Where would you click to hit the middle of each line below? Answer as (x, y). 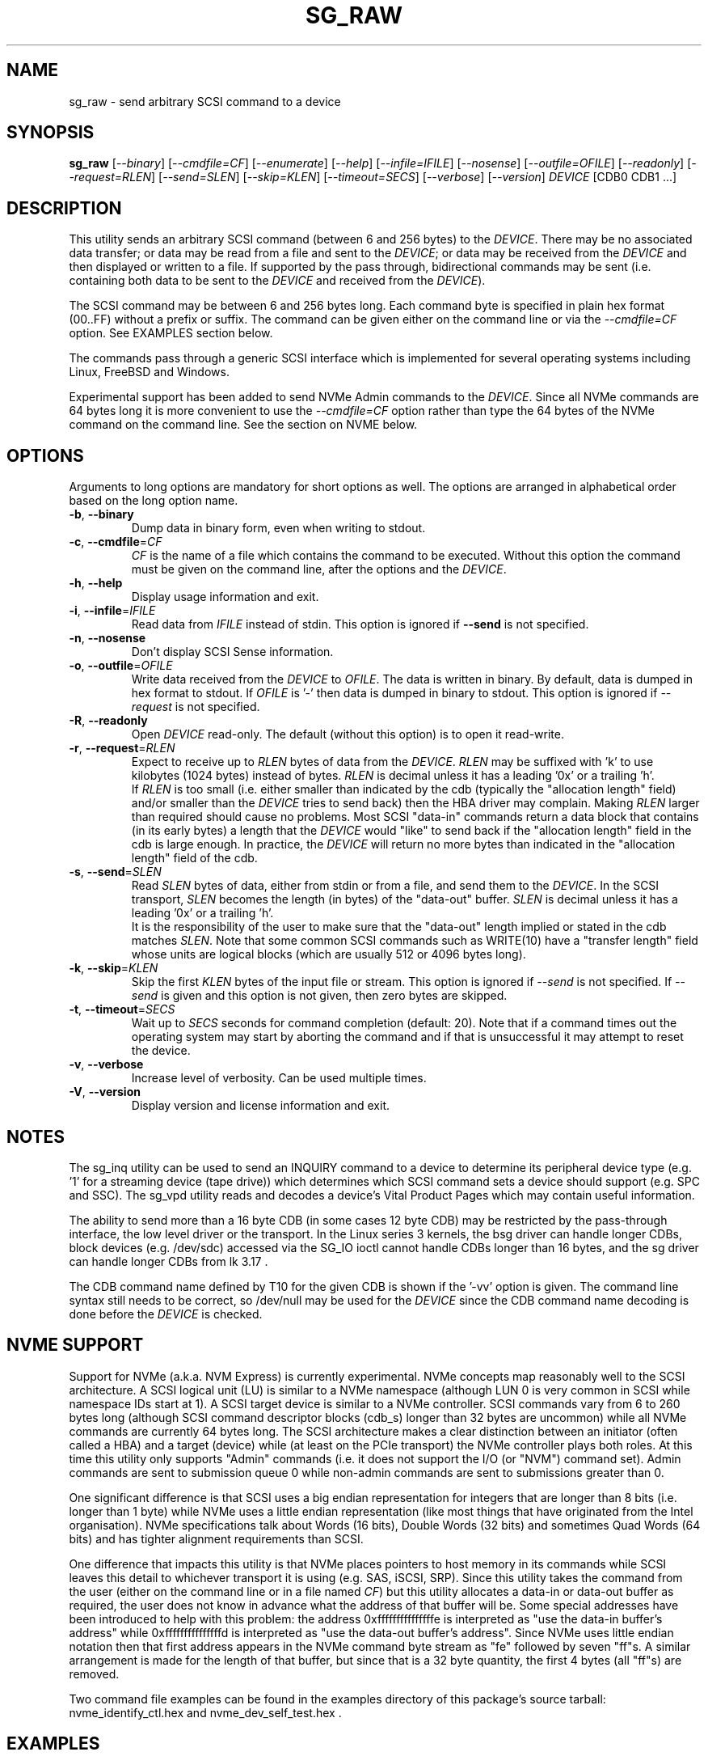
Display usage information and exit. (225, 597)
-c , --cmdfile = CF (116, 542)
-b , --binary (101, 514)
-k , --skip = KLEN (114, 968)
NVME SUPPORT (75, 1345)
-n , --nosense (107, 638)
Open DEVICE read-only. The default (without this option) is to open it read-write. (348, 734)
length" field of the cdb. (194, 858)
